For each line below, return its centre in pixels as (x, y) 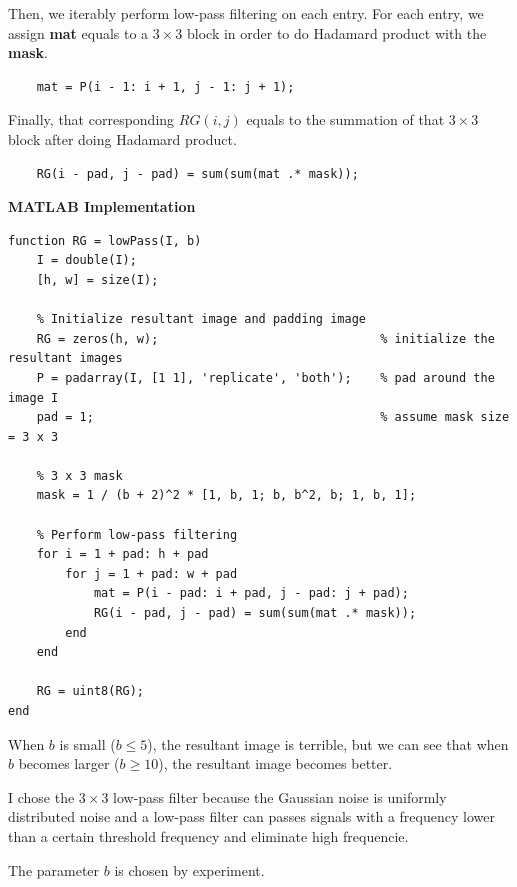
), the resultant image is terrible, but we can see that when (328, 743)
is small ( (87, 743)
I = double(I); (86, 260)
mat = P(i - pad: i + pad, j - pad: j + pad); (251, 593)
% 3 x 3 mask (79, 475)
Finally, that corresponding (91, 119)
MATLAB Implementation (102, 206)
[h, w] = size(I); (97, 279)
